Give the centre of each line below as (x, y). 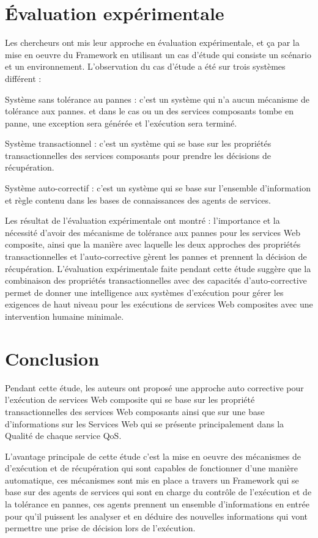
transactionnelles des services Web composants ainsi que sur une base (135, 411)
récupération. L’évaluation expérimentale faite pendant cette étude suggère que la (158, 268)
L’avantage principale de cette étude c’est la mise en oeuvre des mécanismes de (153, 456)
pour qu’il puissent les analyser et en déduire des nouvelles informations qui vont (156, 516)
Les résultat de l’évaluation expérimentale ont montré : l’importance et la (142, 220)
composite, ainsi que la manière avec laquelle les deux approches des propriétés (153, 244)
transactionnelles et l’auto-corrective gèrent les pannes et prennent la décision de (156, 256)
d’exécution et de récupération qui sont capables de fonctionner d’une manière (152, 468)
